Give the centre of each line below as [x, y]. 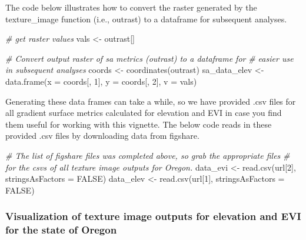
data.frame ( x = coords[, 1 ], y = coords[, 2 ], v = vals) [101, 81]
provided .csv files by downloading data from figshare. [102, 136]
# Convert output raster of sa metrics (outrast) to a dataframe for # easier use [149, 58]
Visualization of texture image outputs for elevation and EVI [153, 216]
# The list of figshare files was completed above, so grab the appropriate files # [148, 155]
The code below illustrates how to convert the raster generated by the [131, 7]
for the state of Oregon [61, 230]
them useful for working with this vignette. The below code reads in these [139, 124]
